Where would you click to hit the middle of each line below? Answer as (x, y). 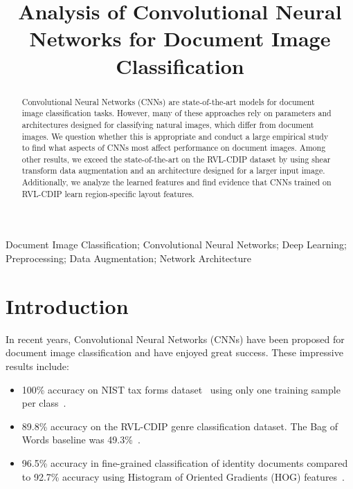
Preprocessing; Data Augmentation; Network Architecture (129, 258)
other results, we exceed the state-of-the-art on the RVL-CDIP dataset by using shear (176, 159)
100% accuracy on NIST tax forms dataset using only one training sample (181, 389)
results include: (37, 366)
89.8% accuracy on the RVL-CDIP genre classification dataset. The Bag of (180, 426)
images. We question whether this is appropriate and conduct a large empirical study (175, 136)
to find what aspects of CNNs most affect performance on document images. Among (174, 148)
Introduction (67, 305)
